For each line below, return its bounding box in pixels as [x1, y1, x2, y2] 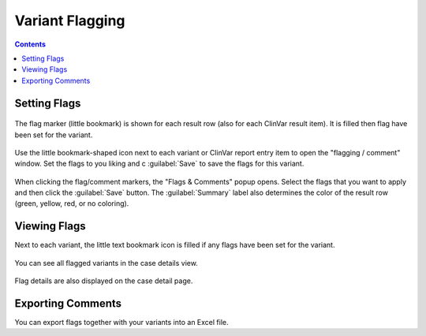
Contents [14, 39, 47, 49]
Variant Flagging [14, 12, 125, 29]
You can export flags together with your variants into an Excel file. [14, 318, 229, 327]
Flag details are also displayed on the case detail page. [14, 276, 193, 286]
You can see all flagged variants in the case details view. [14, 258, 199, 267]
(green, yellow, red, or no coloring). [14, 199, 129, 208]
